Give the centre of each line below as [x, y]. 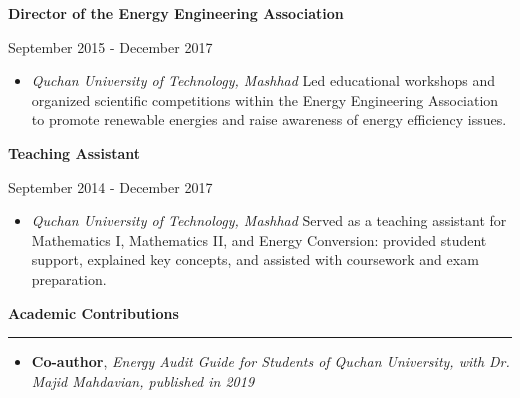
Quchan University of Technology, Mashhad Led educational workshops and [263, 80]
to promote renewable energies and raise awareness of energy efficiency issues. [269, 119]
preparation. [69, 278]
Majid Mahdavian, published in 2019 [143, 380]
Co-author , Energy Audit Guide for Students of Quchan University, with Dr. [270, 361]
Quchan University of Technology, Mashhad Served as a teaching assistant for [269, 220]
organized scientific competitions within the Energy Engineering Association [265, 99]
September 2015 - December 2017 [110, 46]
